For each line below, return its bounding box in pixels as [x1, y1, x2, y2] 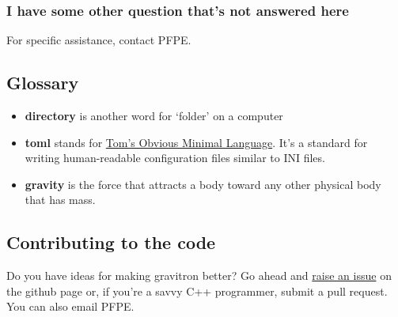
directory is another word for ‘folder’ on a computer [25, 108, 283, 124]
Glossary [6, 70, 79, 95]
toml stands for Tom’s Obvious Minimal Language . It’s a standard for [25, 134, 368, 150]
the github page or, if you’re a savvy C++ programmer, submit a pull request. [6, 282, 388, 299]
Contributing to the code [6, 230, 216, 255]
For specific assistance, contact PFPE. [6, 32, 191, 48]
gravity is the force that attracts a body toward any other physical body [25, 175, 381, 192]
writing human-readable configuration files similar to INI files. [25, 149, 325, 166]
